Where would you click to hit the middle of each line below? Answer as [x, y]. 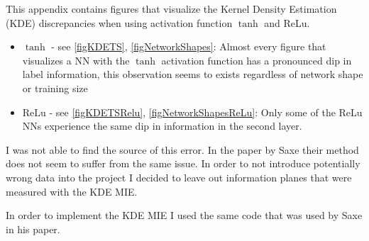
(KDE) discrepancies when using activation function [119, 22]
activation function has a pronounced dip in [257, 60]
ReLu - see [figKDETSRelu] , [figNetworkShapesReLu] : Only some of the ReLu [192, 112]
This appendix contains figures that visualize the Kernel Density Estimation [171, 9]
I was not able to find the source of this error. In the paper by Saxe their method [182, 149]
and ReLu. [287, 22]
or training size [55, 88]
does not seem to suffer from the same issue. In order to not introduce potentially [183, 163]
